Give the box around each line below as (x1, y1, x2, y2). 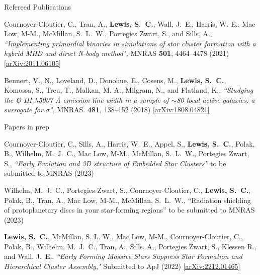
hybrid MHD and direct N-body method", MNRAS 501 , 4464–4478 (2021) (4, 48, 229, 58)
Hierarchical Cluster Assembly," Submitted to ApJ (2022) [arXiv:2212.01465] (4, 261, 240, 271)
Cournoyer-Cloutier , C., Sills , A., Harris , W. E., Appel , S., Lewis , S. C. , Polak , (4, 138, 255, 149)
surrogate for (4, 104, 43, 115)
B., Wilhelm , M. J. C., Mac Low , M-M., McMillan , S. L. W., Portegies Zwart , (4, 148, 249, 159)
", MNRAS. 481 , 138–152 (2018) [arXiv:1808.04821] (49, 104, 210, 115)
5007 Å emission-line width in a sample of (38, 94, 169, 105)
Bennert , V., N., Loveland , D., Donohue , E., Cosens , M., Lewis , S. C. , (4, 75, 226, 85)
